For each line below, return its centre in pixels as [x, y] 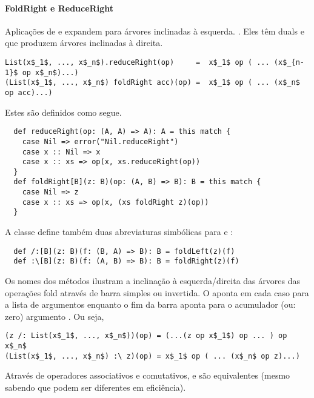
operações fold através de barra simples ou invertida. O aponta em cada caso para [157, 292]
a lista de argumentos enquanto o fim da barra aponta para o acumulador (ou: [150, 304]
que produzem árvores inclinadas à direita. [84, 43]
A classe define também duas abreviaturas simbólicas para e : [119, 232]
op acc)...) [29, 92]
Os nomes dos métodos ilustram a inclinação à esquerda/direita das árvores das [152, 281]
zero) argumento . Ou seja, [55, 316]
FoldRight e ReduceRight [59, 8]
